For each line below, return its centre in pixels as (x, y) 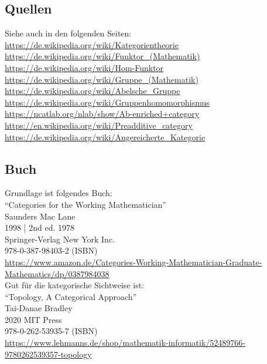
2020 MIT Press (33, 319)
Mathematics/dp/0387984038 (57, 273)
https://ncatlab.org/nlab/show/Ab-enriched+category (102, 114)
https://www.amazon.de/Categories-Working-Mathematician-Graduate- (133, 262)
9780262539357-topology (48, 354)
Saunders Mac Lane (40, 216)
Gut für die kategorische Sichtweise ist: (74, 285)
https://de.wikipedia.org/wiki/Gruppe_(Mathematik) (102, 79)
